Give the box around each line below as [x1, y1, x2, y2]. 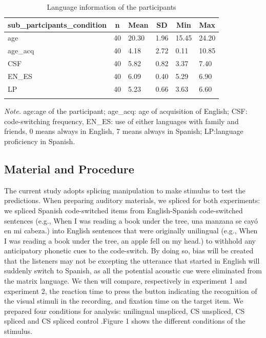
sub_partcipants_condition [8, 19, 107, 30]
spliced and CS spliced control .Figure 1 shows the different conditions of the [4, 315, 245, 326]
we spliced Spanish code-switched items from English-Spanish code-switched [4, 205, 243, 215]
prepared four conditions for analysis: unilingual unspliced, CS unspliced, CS [4, 305, 245, 316]
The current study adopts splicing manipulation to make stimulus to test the [4, 185, 245, 195]
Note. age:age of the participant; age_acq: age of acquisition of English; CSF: [4, 106, 248, 116]
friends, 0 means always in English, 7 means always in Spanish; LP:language [4, 126, 243, 136]
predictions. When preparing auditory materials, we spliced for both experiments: [4, 195, 260, 206]
